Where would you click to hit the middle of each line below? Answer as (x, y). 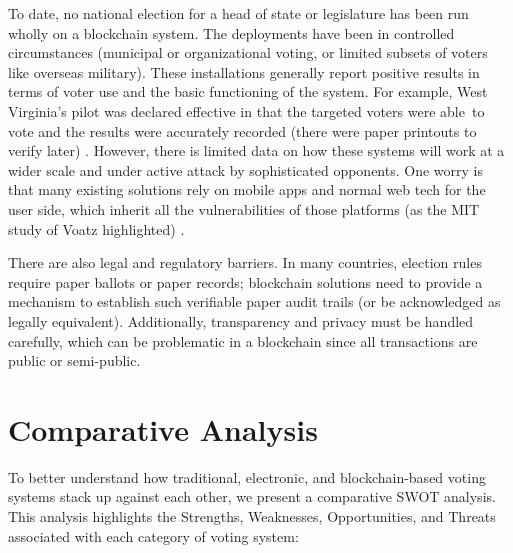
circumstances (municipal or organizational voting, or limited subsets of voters (248, 52)
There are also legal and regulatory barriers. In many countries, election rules (245, 262)
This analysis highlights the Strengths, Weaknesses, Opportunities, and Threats (252, 516)
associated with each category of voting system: (153, 535)
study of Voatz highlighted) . (96, 228)
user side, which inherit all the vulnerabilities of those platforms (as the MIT (244, 208)
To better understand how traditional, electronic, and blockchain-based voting (247, 476)
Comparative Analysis (163, 428)
